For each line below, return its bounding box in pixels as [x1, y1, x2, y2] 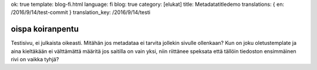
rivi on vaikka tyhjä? [11, 56, 59, 63]
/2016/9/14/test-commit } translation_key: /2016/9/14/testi [11, 9, 151, 16]
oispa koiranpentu [11, 24, 79, 34]
